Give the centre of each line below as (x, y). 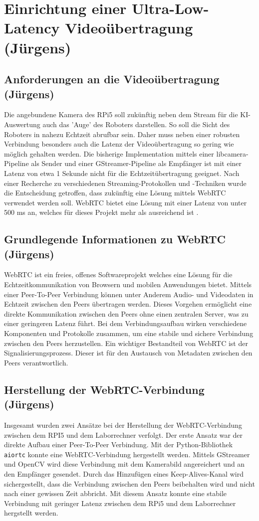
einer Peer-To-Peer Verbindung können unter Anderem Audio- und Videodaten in (129, 294)
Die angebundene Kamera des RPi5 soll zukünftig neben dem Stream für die (121, 114)
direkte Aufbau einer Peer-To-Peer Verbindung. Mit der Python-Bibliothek (119, 444)
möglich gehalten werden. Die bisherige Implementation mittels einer (109, 153)
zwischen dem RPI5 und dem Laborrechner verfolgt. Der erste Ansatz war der (124, 434)
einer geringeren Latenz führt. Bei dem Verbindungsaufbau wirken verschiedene (126, 323)
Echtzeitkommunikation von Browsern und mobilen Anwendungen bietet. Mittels (128, 284)
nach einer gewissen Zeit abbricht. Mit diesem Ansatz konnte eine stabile (116, 493)
